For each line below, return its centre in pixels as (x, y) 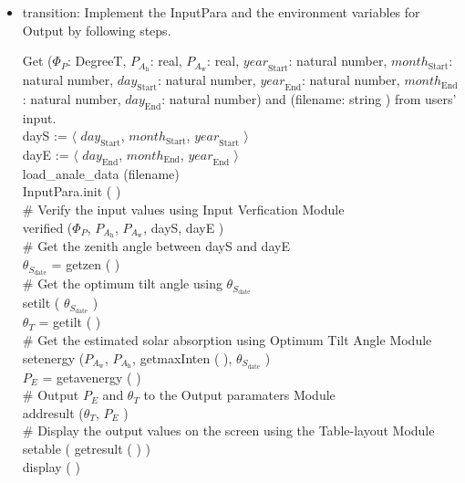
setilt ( (41, 303)
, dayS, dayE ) (184, 227)
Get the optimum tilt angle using (130, 283)
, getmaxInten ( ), (182, 357)
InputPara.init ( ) (72, 191)
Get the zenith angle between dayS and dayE (164, 246)
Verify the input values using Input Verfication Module (191, 210)
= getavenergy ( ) (92, 377)
